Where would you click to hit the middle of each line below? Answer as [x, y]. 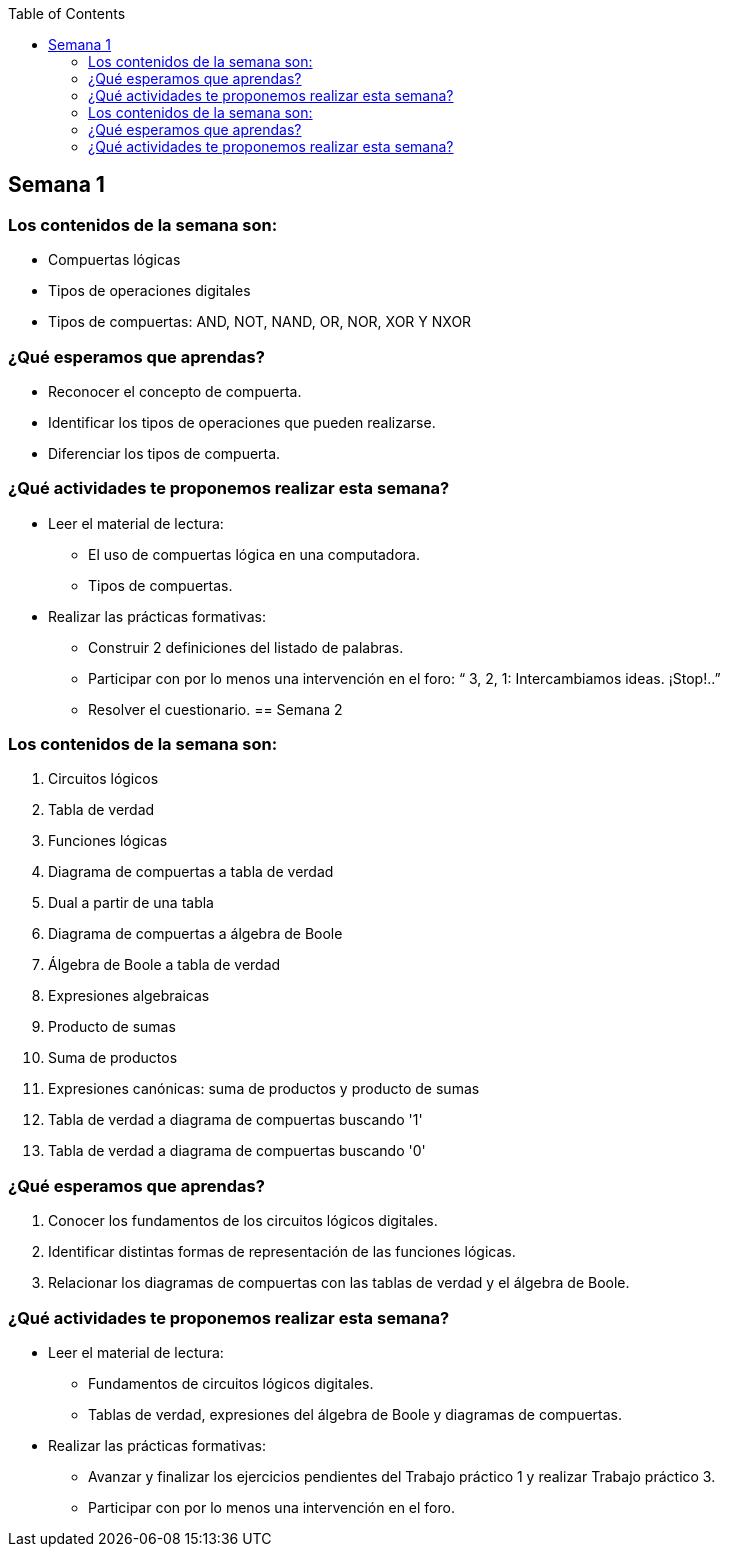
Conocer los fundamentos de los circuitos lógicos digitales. [243, 1221]
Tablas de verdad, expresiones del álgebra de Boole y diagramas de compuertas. [355, 1414]
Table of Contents [67, 13]
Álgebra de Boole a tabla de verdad [164, 965]
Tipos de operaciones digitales [149, 291]
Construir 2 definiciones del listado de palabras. [246, 647]
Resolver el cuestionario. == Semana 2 [215, 709]
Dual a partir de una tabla [131, 903]
